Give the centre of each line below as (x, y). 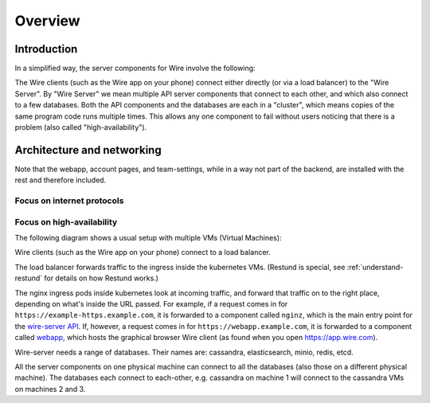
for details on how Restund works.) (102, 278)
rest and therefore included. (61, 180)
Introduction (46, 49)
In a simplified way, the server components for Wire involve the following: (135, 68)
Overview (47, 21)
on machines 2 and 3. (50, 389)
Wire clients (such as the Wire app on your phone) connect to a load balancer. (143, 252)
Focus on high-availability (66, 221)
